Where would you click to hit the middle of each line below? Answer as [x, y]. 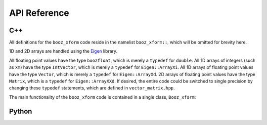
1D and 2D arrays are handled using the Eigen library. [63, 51]
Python [21, 111]
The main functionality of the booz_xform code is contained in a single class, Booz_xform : [103, 97]
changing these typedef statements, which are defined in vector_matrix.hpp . [92, 88]
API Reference [39, 13]
